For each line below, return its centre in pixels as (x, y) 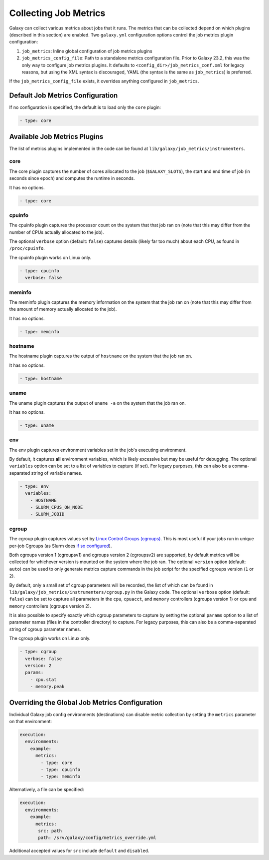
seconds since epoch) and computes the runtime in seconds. (72, 178)
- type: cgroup (38, 652)
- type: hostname (41, 378)
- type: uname (37, 425)
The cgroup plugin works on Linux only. (50, 638)
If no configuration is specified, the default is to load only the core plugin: (85, 107)
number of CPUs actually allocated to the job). (57, 232)
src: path (50, 831)
